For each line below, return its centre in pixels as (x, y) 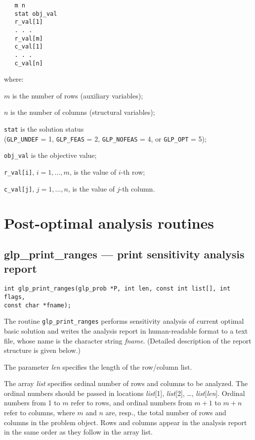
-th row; (133, 172)
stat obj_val (36, 14)
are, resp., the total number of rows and (166, 413)
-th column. (137, 188)
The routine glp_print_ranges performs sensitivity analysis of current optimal (124, 321)
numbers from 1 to (32, 403)
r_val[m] (29, 38)
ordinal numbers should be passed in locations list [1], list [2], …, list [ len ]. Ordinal (125, 393)
